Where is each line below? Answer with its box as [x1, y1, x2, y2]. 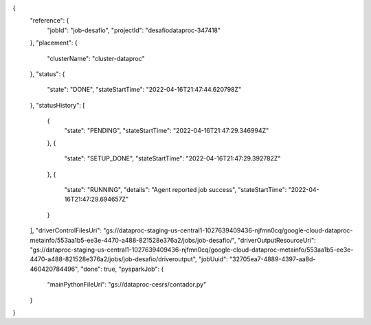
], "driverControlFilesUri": [30, 226, 102, 234]
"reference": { [30, 16, 69, 25]
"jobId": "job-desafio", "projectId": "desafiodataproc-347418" [47, 26, 221, 34]
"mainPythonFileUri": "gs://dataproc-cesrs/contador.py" [47, 280, 207, 289]
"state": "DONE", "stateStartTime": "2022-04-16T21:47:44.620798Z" [47, 86, 242, 94]
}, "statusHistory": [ [30, 101, 85, 109]
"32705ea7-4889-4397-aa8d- [229, 255, 316, 263]
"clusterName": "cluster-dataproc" [47, 54, 145, 62]
